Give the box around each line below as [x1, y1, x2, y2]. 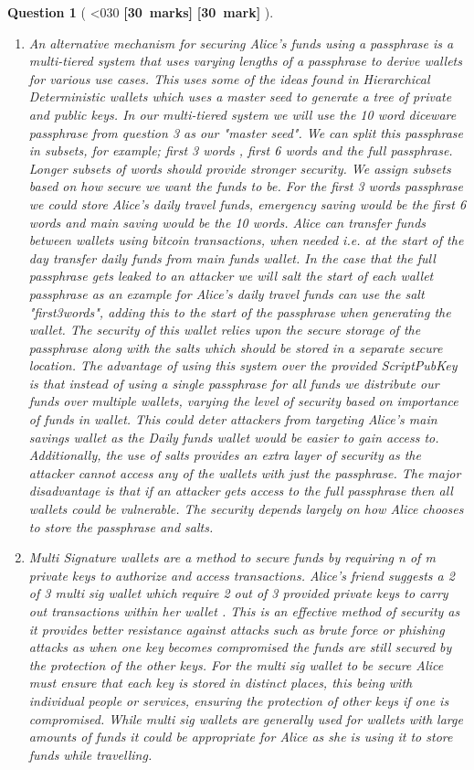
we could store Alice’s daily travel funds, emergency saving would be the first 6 [28, 194, 467, 213]
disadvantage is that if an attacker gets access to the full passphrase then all [28, 481, 453, 500]
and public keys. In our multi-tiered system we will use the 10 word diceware [28, 104, 457, 123]
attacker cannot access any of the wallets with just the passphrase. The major [28, 463, 461, 482]
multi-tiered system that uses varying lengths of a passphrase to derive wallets [28, 51, 462, 70]
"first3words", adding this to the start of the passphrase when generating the [28, 302, 451, 321]
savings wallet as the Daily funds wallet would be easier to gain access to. [28, 427, 439, 446]
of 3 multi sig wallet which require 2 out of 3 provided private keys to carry [28, 583, 448, 603]
